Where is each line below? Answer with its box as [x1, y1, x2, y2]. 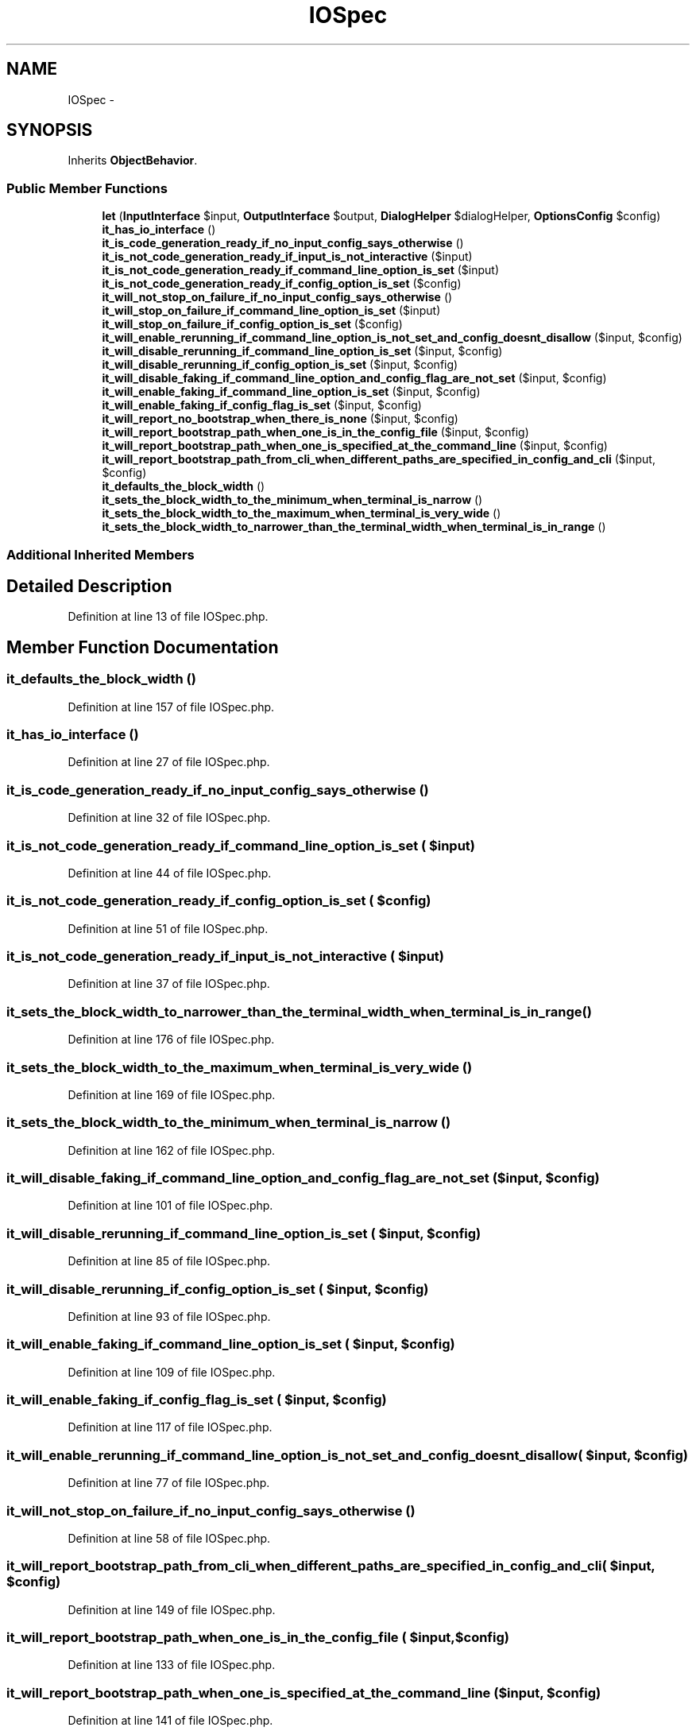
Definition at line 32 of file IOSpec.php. [68, 811, 271, 825]
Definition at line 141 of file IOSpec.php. [68, 1714, 273, 1728]
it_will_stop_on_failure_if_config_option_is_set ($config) [102, 317, 403, 331]
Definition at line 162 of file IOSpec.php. [68, 1143, 276, 1157]
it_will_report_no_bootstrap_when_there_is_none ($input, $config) [102, 412, 458, 426]
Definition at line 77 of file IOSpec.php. [68, 1476, 270, 1490]
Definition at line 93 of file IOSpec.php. [68, 1309, 271, 1323]
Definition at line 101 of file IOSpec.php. [68, 1199, 273, 1213]
